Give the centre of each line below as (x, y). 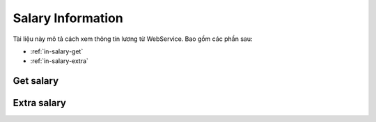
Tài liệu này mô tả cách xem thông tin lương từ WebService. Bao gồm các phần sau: (133, 39)
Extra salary (39, 103)
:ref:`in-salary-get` (57, 51)
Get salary (36, 81)
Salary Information (68, 18)
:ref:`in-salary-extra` (59, 61)
